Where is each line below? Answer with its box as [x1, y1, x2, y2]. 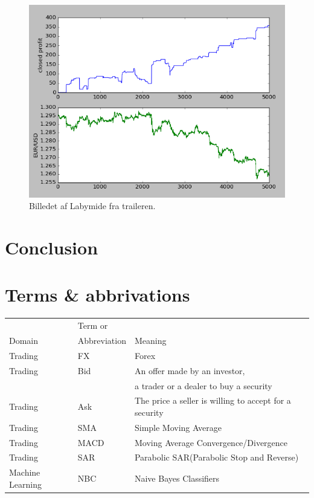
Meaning [134, 334, 167, 346]
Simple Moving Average [134, 421, 222, 433]
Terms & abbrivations [5, 282, 190, 307]
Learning [9, 477, 42, 490]
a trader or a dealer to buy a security [134, 379, 272, 392]
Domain [9, 334, 39, 346]
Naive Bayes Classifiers [134, 472, 220, 485]
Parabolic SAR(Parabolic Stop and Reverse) [134, 451, 299, 464]
